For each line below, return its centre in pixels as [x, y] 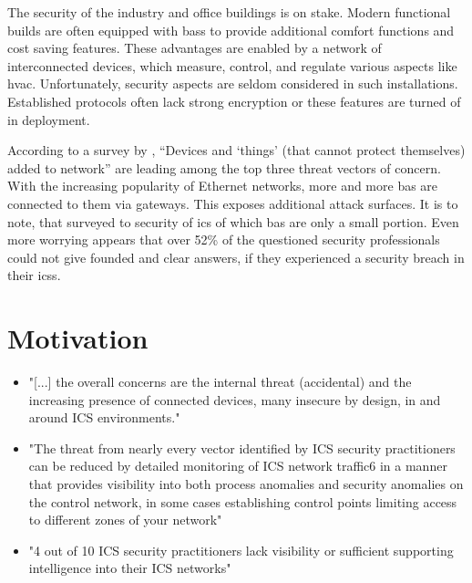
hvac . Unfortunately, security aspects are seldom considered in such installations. [233, 83]
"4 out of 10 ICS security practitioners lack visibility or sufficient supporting [241, 550]
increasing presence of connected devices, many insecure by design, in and [235, 399]
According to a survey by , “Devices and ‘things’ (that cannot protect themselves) [236, 150]
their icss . [34, 275]
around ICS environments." [104, 417]
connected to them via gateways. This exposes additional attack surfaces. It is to [233, 203]
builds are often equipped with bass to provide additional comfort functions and [231, 30]
